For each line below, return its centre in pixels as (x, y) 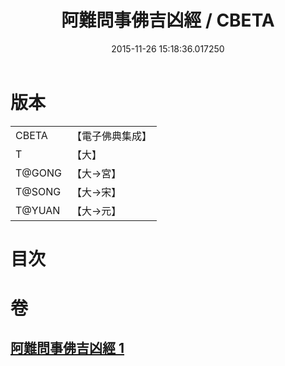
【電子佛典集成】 (111, 136)
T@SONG (38, 191)
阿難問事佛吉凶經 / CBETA (168, 20)
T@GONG (38, 173)
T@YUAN (38, 210)
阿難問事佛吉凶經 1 (67, 348)
